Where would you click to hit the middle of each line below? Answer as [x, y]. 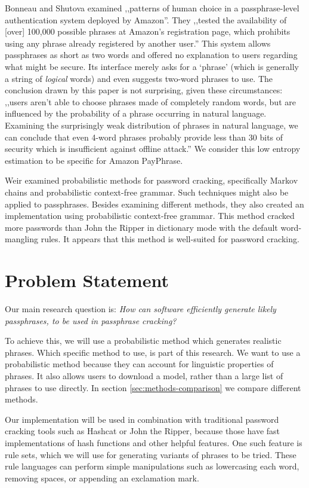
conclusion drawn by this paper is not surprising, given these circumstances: [144, 90]
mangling [22, 239]
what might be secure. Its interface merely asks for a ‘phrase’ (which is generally [152, 66]
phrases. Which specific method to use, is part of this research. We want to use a [153, 352]
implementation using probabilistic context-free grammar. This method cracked [150, 216]
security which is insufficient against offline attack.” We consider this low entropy [153, 149]
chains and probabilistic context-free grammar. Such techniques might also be [147, 192]
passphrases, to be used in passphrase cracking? [91, 320]
